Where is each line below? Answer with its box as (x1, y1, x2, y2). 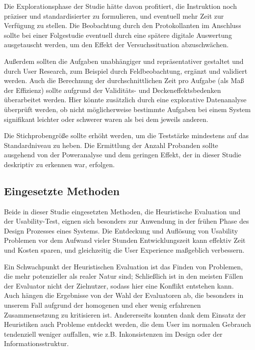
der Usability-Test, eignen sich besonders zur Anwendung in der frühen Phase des (4, 216, 249, 226)
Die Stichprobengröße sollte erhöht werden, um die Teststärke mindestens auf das (4, 130, 249, 141)
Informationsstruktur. (4, 338, 69, 349)
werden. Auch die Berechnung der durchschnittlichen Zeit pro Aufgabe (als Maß (4, 75, 244, 86)
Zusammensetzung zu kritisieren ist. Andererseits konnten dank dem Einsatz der (4, 309, 246, 320)
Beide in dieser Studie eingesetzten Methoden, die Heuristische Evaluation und (4, 206, 241, 216)
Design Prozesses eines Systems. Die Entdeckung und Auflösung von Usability (4, 225, 238, 235)
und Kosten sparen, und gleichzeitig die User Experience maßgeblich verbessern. (4, 245, 245, 255)
